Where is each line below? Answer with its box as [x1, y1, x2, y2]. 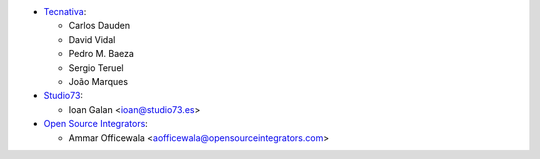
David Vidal [68, 33, 116, 45]
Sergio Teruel [68, 61, 124, 74]
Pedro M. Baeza [68, 48, 135, 60]
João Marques [68, 75, 129, 87]
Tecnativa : [43, 6, 87, 17]
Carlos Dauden [68, 20, 130, 32]
